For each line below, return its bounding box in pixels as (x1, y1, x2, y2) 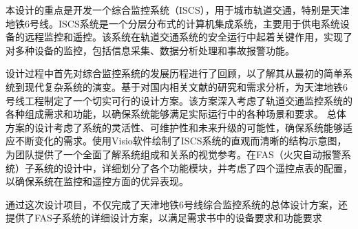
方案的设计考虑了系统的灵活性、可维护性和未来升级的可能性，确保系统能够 (6, 120, 343, 134)
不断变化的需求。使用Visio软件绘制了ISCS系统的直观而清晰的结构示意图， (14, 133, 347, 148)
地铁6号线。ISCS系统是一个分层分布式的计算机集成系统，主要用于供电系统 (6, 16, 340, 30)
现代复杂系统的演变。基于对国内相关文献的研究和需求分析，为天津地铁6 (24, 79, 348, 94)
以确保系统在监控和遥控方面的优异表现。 (6, 174, 189, 188)
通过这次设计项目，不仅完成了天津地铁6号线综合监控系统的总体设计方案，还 (6, 197, 348, 211)
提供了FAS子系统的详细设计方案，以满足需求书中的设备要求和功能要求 (6, 210, 322, 225)
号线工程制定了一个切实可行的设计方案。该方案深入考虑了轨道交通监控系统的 (6, 93, 352, 107)
